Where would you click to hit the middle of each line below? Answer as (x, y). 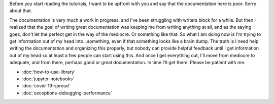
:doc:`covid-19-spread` (46, 86)
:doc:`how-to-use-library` (49, 72)
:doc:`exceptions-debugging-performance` (67, 93)
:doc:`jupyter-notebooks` (48, 79)
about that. (21, 11)
